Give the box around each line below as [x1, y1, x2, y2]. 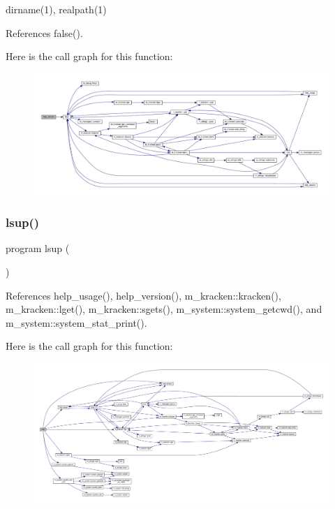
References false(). [6, 25, 83, 40]
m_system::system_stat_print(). [6, 315, 147, 330]
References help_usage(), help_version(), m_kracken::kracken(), [6, 288, 281, 302]
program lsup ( [6, 241, 70, 256]
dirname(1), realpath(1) [6, 2, 107, 16]
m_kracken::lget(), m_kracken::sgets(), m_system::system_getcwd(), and [6, 302, 322, 316]
